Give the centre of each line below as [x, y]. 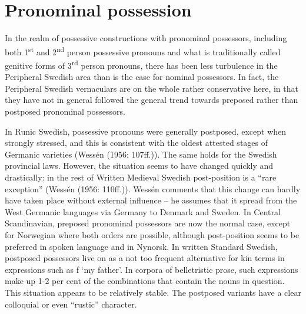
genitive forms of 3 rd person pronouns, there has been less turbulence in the [141, 64]
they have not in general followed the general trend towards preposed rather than [152, 100]
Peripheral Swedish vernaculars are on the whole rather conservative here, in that [152, 88]
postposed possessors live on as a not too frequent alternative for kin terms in [145, 258]
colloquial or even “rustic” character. [71, 304]
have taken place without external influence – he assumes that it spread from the [151, 200]
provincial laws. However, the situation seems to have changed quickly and [139, 166]
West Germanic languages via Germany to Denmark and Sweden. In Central [143, 211]
